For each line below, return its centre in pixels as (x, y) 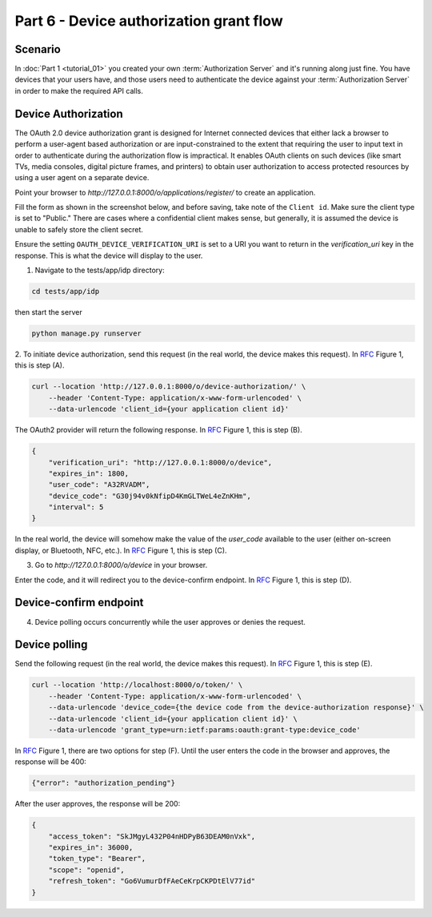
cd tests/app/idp (66, 292)
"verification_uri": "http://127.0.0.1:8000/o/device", (160, 462)
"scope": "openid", (87, 870)
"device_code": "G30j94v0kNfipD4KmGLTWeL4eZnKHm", (150, 496)
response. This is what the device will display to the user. (109, 255)
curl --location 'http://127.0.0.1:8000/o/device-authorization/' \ (169, 387)
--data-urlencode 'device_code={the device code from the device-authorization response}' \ (236, 708)
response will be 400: (51, 762)
